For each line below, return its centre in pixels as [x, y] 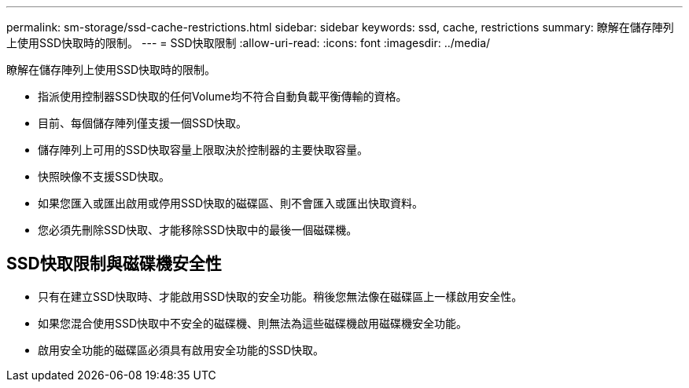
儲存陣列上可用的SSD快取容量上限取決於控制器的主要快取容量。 [203, 150]
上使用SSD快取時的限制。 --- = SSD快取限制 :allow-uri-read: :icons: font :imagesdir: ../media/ [249, 43]
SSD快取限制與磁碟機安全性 [114, 264]
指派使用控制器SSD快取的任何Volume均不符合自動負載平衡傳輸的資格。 [223, 96]
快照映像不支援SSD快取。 [104, 176]
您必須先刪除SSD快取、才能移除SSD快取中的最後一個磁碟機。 [198, 230]
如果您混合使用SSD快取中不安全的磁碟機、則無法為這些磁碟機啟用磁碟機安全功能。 [253, 323]
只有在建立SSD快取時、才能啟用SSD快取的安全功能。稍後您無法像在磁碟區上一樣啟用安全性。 [280, 296]
